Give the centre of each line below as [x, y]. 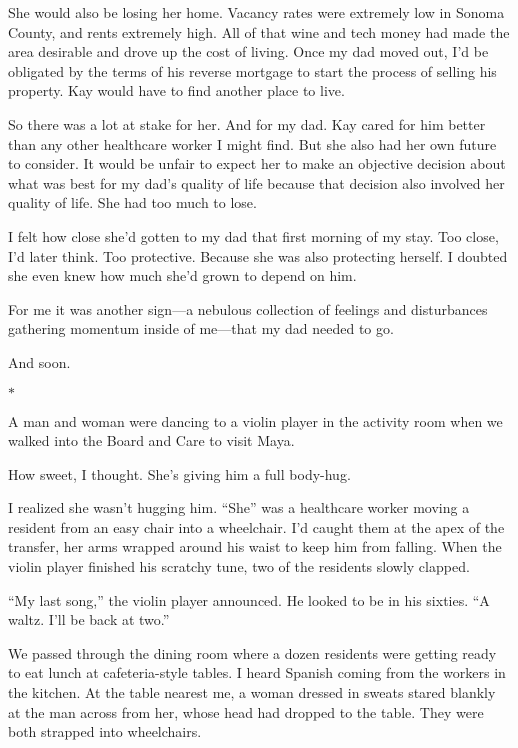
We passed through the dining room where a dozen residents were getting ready [252, 652]
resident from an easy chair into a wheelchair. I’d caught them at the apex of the [256, 526]
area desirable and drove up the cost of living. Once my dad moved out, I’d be [248, 51]
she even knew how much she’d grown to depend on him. [182, 275]
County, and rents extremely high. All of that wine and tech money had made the [259, 31]
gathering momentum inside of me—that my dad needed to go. [201, 328]
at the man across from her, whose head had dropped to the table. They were [246, 711]
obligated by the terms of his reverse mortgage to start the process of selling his [252, 70]
